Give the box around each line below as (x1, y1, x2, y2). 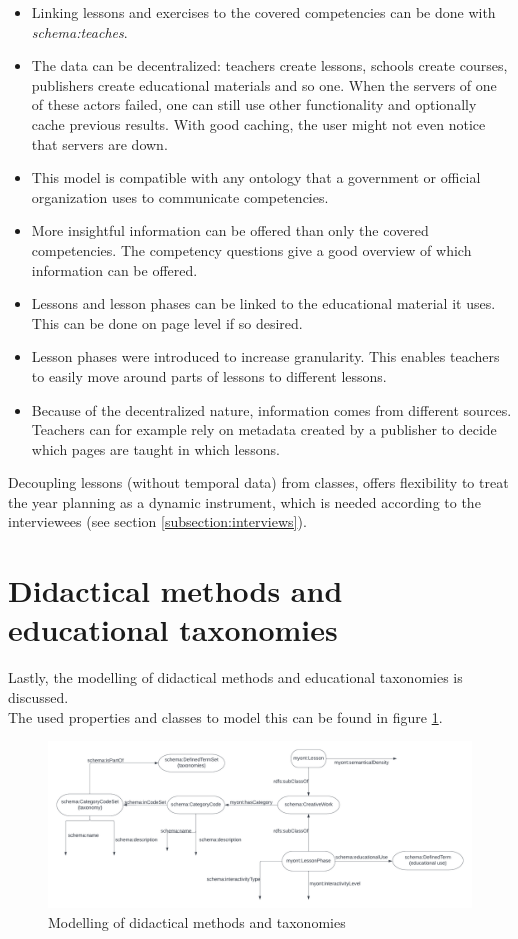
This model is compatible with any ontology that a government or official (31, 167, 481, 188)
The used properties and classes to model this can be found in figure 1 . (8, 706, 443, 727)
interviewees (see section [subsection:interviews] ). (8, 511, 307, 532)
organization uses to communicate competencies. (31, 186, 329, 207)
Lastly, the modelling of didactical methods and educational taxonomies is (8, 667, 463, 688)
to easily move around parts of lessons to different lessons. (31, 365, 387, 386)
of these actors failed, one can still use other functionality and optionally (31, 94, 477, 115)
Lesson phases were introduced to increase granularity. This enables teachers (31, 346, 500, 367)
